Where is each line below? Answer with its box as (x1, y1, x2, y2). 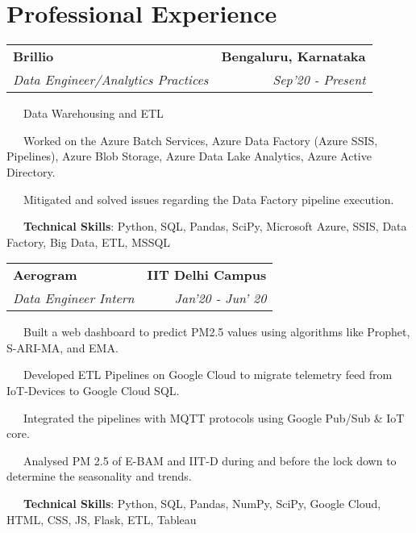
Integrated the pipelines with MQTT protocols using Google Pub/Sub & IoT (23, 409, 405, 426)
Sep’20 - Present (272, 70, 366, 90)
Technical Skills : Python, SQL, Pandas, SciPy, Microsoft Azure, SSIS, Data (23, 218, 407, 235)
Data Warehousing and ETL (23, 105, 164, 122)
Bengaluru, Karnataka (221, 47, 366, 66)
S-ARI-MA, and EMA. (6, 339, 119, 356)
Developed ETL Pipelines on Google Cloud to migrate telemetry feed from (23, 366, 393, 383)
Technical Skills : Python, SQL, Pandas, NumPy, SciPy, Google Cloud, (23, 495, 381, 512)
